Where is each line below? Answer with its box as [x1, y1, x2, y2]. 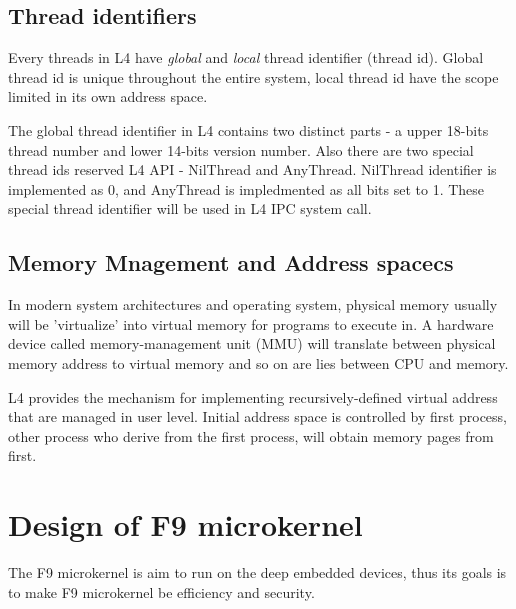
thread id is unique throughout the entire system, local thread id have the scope [8, 66, 499, 87]
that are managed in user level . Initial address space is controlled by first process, [8, 406, 507, 427]
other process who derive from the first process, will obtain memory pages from [8, 425, 494, 446]
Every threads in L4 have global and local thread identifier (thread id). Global [8, 47, 484, 68]
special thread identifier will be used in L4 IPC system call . [8, 198, 372, 219]
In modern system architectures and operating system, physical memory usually [8, 294, 498, 315]
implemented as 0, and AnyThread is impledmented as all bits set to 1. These [8, 178, 485, 199]
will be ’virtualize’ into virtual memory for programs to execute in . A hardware [8, 313, 494, 334]
